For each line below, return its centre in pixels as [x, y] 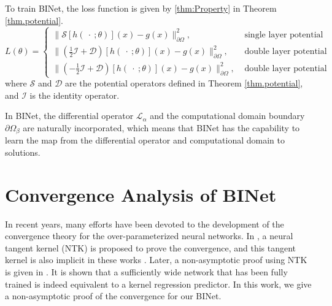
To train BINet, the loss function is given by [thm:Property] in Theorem [141, 8]
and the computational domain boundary [227, 116]
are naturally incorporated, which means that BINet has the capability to [161, 127]
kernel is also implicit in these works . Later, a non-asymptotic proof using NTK [156, 260]
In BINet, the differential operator [69, 116]
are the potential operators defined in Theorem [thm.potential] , [184, 83]
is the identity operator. [75, 95]
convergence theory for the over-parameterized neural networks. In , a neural [149, 236]
